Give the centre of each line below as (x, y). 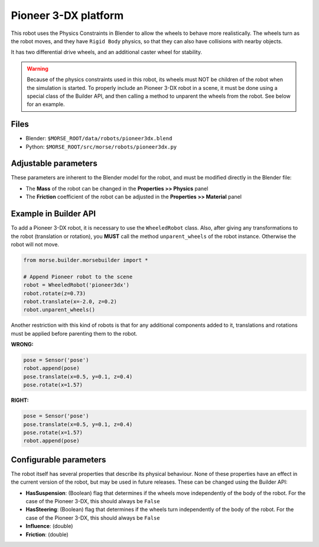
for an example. (46, 104)
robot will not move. (35, 244)
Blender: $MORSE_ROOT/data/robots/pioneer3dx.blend (99, 139)
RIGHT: (20, 400)
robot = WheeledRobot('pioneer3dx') (77, 285)
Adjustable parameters (54, 164)
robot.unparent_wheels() (59, 310)
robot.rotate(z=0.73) (55, 293)
